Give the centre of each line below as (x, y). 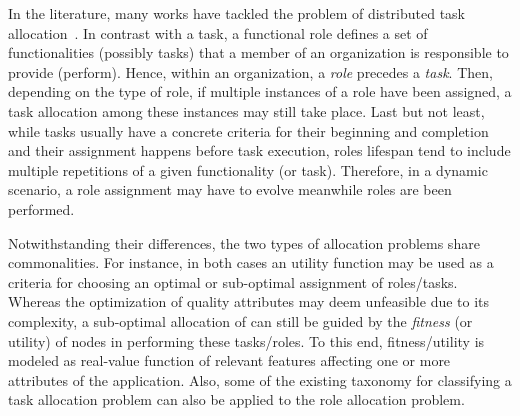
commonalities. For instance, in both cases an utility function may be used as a (251, 262)
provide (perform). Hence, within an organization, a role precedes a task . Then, (250, 71)
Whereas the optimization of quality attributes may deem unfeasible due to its (249, 301)
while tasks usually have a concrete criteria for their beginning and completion (248, 130)
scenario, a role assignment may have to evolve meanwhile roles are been (230, 189)
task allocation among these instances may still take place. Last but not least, (246, 110)
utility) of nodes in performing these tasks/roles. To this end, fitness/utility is (246, 340)
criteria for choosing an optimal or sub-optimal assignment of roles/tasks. (233, 281)
